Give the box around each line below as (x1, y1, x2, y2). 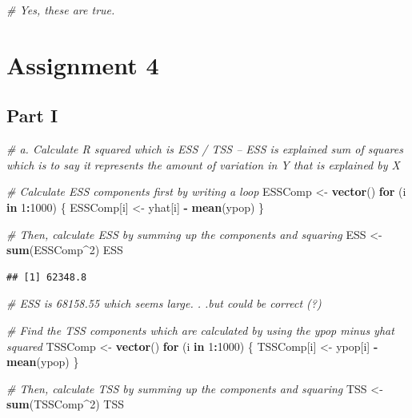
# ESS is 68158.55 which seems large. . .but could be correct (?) (6, 295, 322, 312)
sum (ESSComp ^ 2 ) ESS (6, 241, 123, 258)
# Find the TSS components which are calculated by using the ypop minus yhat (6, 321, 394, 338)
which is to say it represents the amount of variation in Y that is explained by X (6, 156, 400, 173)
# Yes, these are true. (6, 2, 115, 18)
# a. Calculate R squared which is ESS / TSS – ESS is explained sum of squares (6, 141, 403, 157)
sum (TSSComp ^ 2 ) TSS (6, 396, 124, 412)
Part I (6, 103, 58, 128)
